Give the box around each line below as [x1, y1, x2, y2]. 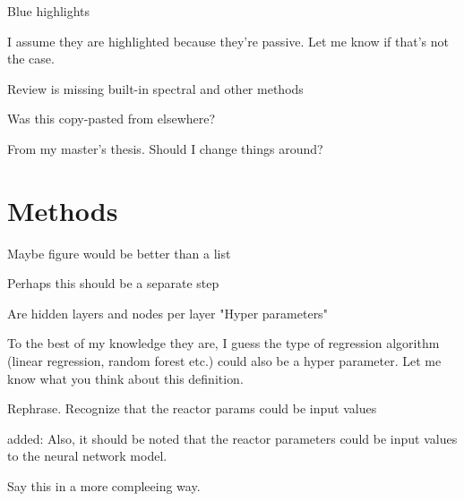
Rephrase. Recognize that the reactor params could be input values [7, 399, 377, 418]
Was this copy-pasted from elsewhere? [7, 109, 216, 128]
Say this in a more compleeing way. [7, 477, 201, 496]
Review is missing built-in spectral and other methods [7, 79, 304, 98]
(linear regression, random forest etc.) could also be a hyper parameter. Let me [7, 352, 442, 370]
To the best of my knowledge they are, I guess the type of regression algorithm [7, 334, 440, 352]
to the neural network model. [7, 446, 168, 465]
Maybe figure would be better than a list [7, 243, 231, 262]
